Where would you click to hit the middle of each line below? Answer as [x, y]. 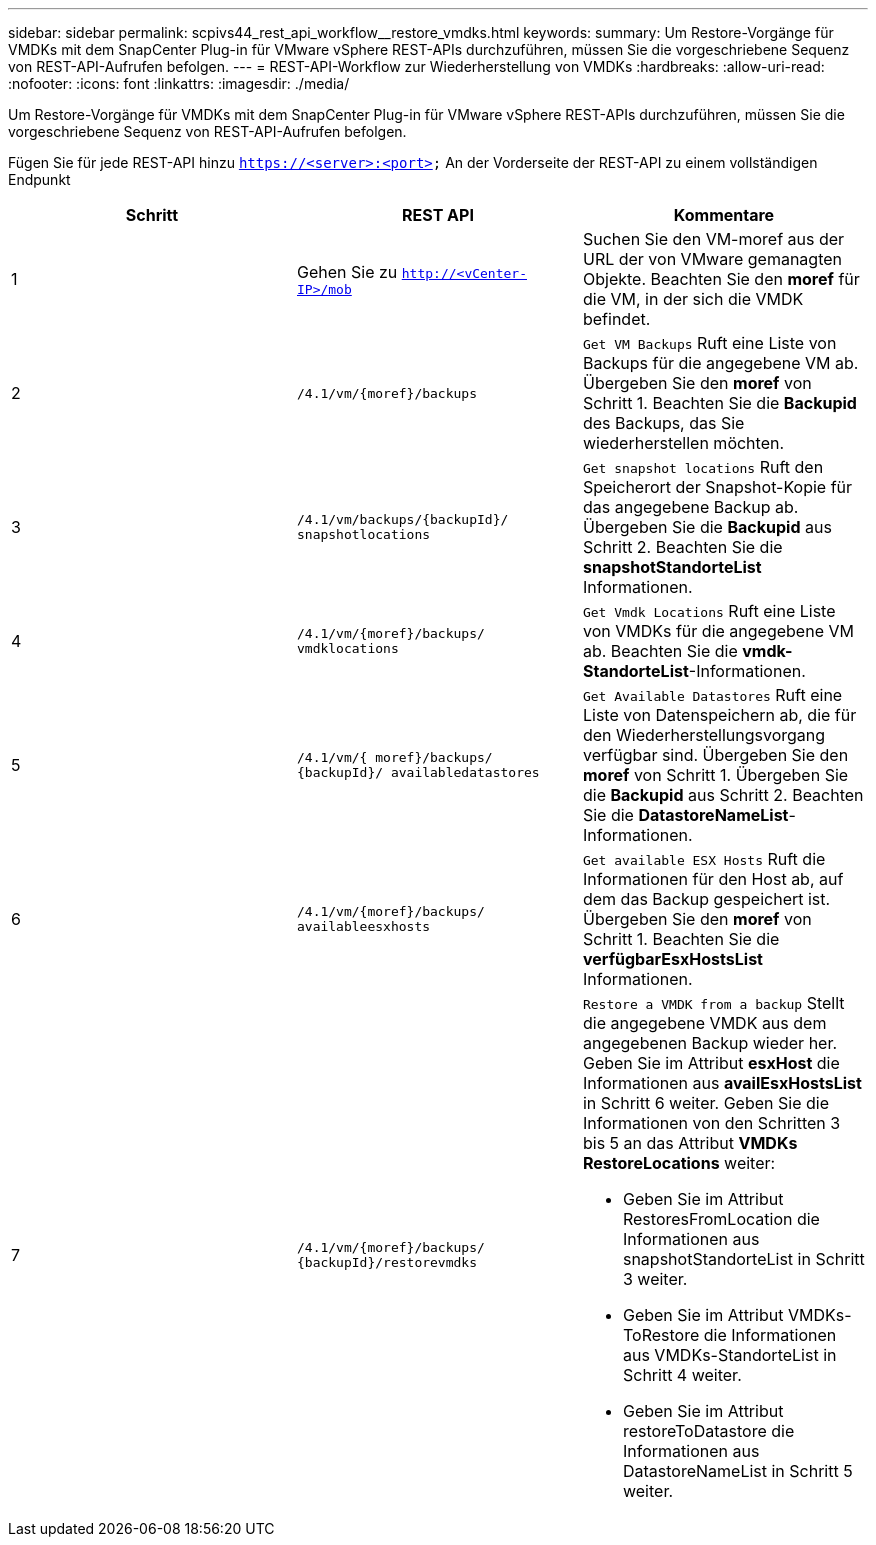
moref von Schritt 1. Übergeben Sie [715, 775]
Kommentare [724, 215]
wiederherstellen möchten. [683, 443]
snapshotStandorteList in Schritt [743, 1259]
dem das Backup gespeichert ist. [706, 899]
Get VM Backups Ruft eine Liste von [709, 343]
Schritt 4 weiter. [682, 1375]
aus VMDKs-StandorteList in [729, 1355]
